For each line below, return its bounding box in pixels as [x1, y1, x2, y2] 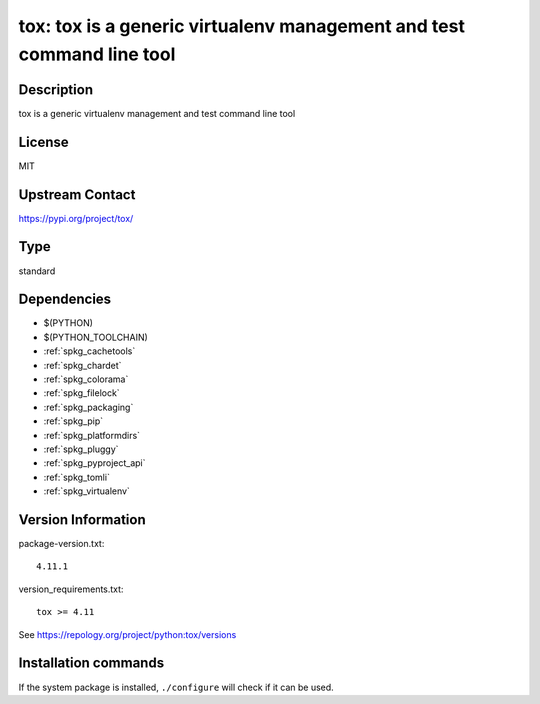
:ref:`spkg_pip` [43, 415, 104, 427]
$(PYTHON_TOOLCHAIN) [43, 331, 149, 343]
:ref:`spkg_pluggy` [43, 443, 119, 455]
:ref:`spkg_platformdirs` [43, 429, 140, 441]
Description [18, 81, 94, 98]
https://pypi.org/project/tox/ [18, 212, 134, 224]
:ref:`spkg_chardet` [43, 359, 122, 371]
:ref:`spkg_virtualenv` [43, 485, 130, 497]
